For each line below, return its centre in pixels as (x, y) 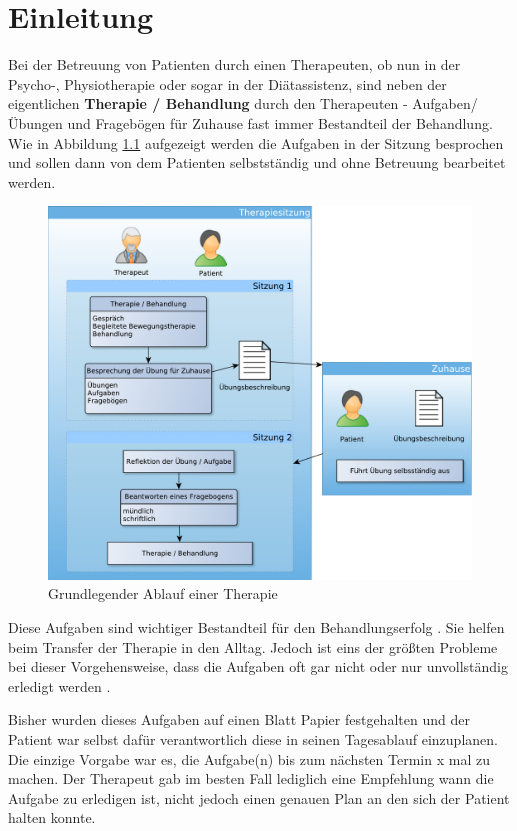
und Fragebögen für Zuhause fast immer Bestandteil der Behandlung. (280, 122)
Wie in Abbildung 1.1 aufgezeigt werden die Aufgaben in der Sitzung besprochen (256, 142)
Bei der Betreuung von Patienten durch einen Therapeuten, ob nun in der (234, 64)
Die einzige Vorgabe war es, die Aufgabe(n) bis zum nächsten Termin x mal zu (249, 758)
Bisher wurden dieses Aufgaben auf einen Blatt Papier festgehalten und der (239, 719)
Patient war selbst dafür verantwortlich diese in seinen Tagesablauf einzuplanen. (253, 738)
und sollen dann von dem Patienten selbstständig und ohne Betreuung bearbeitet (257, 162)
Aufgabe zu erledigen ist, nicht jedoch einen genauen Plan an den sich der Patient (259, 797)
